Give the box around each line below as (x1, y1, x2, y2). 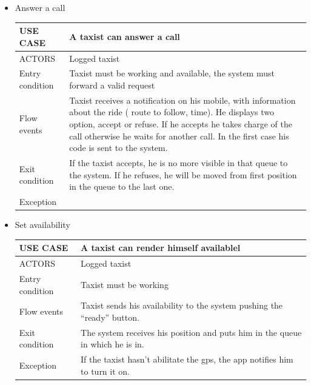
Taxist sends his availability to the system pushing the (81, 299, 283, 312)
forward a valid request (69, 78, 155, 91)
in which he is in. (81, 338, 144, 350)
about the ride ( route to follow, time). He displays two (69, 105, 274, 118)
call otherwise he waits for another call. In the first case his (69, 129, 289, 142)
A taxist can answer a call (69, 30, 180, 42)
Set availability (15, 218, 70, 231)
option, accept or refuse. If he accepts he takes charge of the (69, 118, 292, 130)
